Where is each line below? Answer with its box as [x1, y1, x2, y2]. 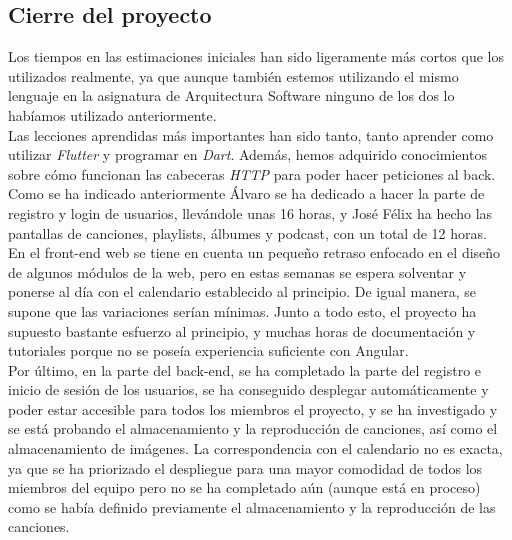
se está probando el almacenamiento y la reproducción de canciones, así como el [8, 418, 498, 439]
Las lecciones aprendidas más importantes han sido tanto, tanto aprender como [8, 124, 494, 145]
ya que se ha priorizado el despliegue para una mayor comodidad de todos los [8, 457, 483, 478]
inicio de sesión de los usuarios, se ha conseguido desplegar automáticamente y [8, 379, 489, 400]
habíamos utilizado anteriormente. [8, 104, 217, 125]
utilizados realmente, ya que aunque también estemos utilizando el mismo [8, 65, 459, 86]
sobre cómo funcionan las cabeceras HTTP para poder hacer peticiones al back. [8, 163, 496, 184]
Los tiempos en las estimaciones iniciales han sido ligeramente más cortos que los [8, 46, 505, 67]
